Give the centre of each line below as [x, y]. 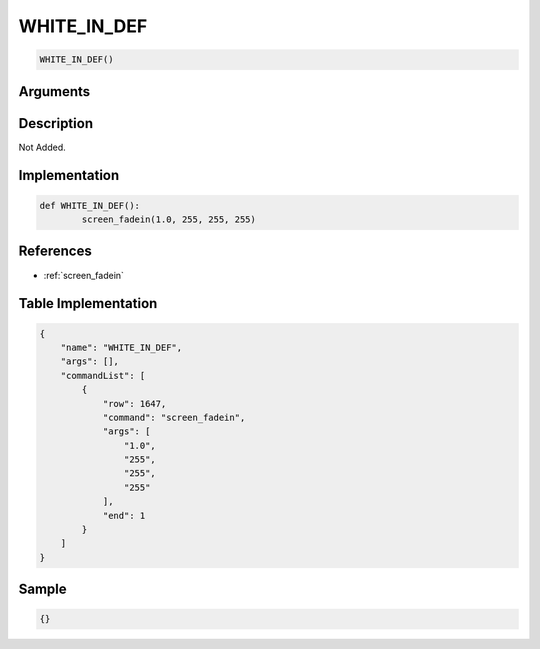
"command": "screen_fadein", [174, 417]
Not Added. [42, 147]
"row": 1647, [134, 403]
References [55, 251]
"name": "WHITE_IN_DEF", [121, 347]
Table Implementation [88, 303]
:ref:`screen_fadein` [84, 275]
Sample [42, 589]
